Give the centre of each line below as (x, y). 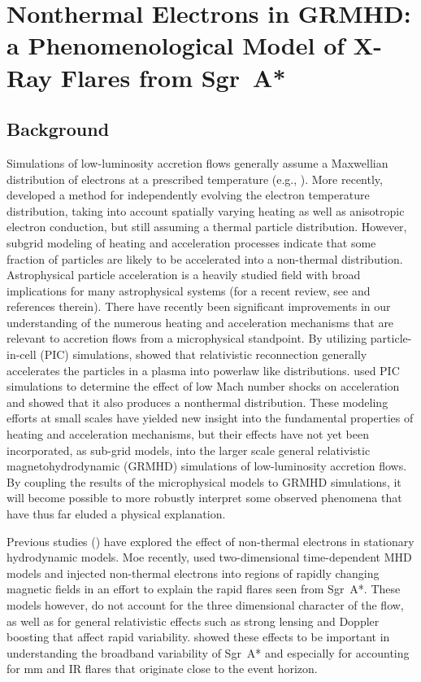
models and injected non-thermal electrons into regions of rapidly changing (193, 573)
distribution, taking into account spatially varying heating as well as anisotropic (206, 210)
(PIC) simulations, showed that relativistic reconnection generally (204, 354)
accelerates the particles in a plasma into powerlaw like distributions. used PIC (203, 370)
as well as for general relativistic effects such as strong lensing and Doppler (193, 621)
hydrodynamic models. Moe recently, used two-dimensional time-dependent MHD (209, 557)
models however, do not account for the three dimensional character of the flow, (205, 604)
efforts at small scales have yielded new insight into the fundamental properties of (210, 418)
